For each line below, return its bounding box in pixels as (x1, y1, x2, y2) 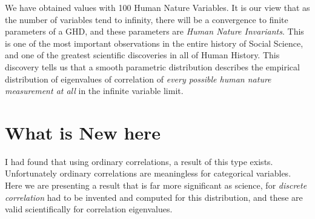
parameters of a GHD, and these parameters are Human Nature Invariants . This (5, 25, 304, 38)
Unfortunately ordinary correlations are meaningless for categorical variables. (5, 167, 291, 180)
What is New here (5, 120, 161, 144)
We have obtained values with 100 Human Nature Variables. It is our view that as (5, 1, 310, 13)
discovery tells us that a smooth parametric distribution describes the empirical (5, 60, 300, 73)
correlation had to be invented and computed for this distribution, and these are (5, 190, 303, 203)
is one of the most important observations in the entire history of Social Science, (5, 36, 303, 49)
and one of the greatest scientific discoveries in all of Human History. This (5, 49, 280, 61)
